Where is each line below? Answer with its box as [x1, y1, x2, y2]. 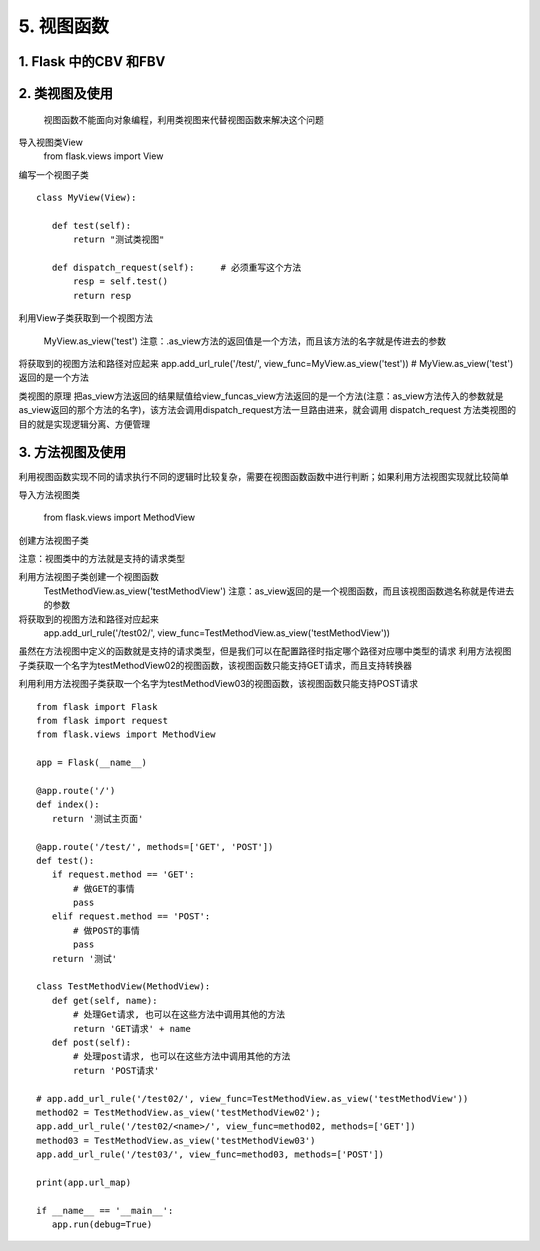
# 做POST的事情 [73, 925, 140, 936]
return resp [73, 290, 132, 301]
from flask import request [36, 715, 169, 726]
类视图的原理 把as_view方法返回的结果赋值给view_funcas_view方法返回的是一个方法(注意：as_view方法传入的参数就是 [18, 390, 504, 402]
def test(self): [51, 220, 132, 231]
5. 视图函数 [18, 15, 109, 37]
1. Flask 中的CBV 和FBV [18, 53, 166, 70]
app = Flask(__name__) [36, 757, 148, 769]
